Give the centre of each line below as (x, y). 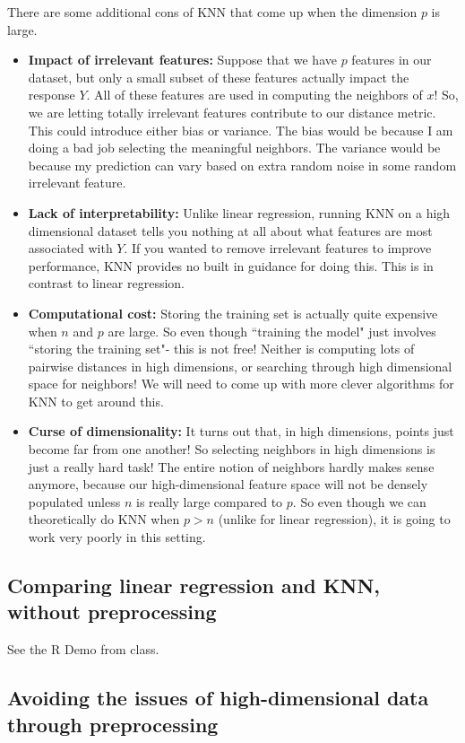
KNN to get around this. (96, 401)
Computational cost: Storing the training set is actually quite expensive (233, 313)
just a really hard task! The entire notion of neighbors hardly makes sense (231, 466)
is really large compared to (209, 501)
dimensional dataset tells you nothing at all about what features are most (230, 230)
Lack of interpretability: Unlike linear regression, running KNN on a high (239, 212)
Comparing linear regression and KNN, (194, 586)
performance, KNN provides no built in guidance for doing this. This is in (231, 265)
